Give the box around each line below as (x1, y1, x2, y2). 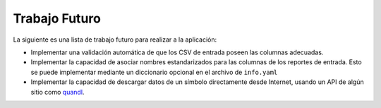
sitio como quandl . (30, 88, 85, 96)
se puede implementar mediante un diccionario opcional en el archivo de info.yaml (30, 68, 278, 76)
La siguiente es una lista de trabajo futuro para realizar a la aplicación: (13, 35, 217, 44)
